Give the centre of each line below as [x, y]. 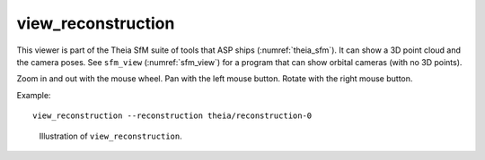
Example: [34, 95]
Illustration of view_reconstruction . [111, 136]
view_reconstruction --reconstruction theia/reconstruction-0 [172, 116]
